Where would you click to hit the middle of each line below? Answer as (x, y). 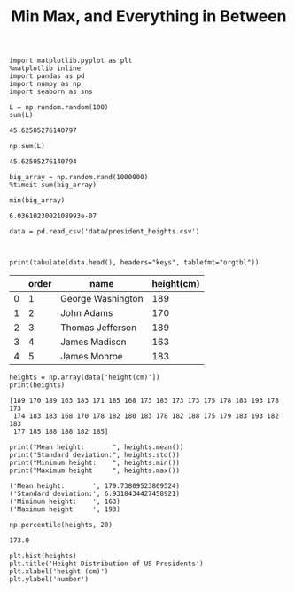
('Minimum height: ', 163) (65, 502)
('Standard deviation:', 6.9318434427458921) (94, 494)
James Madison (93, 342)
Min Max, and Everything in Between (149, 16)
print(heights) (37, 385)
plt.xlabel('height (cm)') (59, 572)
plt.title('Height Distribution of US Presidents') (106, 564)
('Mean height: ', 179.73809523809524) (94, 486)
